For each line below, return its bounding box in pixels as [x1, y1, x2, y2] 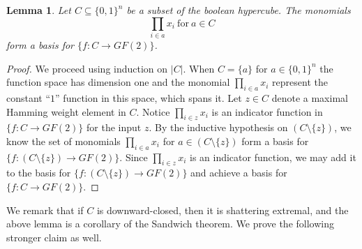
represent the [272, 75, 328, 89]
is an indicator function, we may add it [189, 149, 356, 164]
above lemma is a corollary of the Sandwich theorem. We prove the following [6, 216, 334, 231]
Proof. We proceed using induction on [6, 61, 168, 75]
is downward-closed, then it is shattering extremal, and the [96, 202, 349, 217]
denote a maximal [271, 90, 348, 105]
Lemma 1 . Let [6, 3, 71, 17]
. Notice [136, 104, 170, 119]
